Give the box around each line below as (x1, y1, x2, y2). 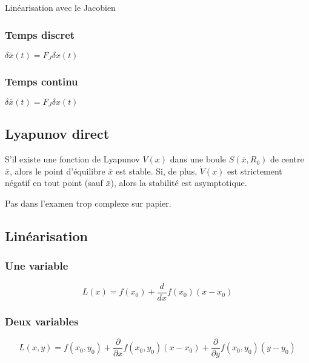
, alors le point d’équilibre (10, 164, 105, 177)
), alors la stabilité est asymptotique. (110, 176, 247, 189)
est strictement (227, 164, 282, 177)
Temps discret (5, 27, 75, 42)
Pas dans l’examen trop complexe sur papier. (5, 197, 171, 210)
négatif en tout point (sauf (5, 176, 103, 189)
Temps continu (5, 73, 78, 88)
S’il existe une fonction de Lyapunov (5, 153, 140, 165)
